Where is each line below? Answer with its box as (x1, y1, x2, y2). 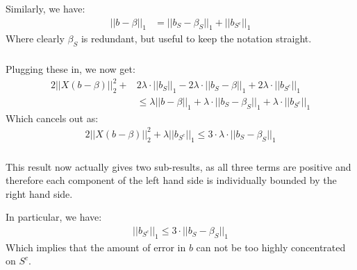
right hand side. (6, 186, 73, 201)
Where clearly (6, 31, 65, 46)
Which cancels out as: (6, 110, 99, 125)
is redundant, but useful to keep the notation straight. (81, 31, 312, 46)
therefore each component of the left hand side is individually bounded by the (6, 173, 337, 187)
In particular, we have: (6, 210, 102, 224)
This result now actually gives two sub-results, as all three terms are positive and (6, 159, 351, 174)
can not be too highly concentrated (196, 239, 346, 254)
